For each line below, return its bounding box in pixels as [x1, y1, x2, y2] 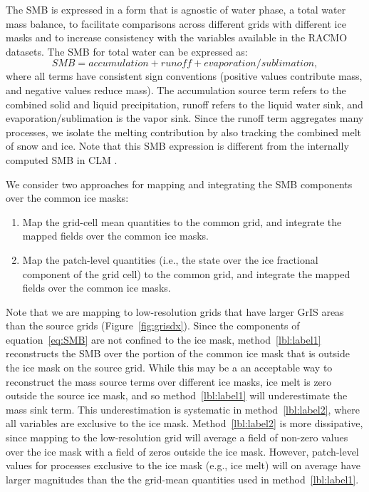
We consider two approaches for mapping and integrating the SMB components [6, 176, 353, 191]
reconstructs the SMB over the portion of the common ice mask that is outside [6, 346, 350, 361]
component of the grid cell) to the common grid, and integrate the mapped [22, 266, 350, 281]
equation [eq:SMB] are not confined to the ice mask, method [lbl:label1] [6, 332, 321, 347]
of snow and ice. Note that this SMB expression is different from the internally [6, 138, 349, 153]
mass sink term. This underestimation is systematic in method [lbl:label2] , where [6, 401, 360, 416]
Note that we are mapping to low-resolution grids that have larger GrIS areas [6, 304, 344, 319]
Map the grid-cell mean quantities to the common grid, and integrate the [22, 214, 342, 229]
